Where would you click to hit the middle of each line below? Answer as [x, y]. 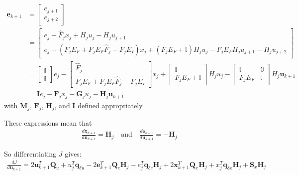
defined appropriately [110, 105]
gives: [73, 154]
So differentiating [30, 154]
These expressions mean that [48, 122]
